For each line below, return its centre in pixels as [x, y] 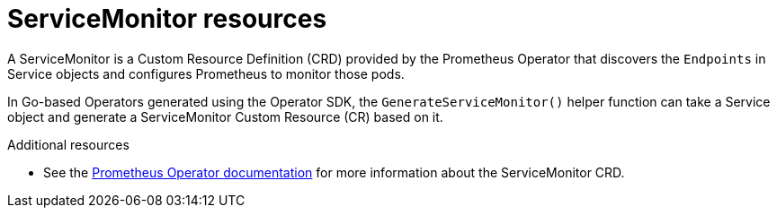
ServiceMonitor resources [167, 19]
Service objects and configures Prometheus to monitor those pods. [206, 73]
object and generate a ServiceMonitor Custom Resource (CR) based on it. [225, 116]
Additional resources [68, 144]
